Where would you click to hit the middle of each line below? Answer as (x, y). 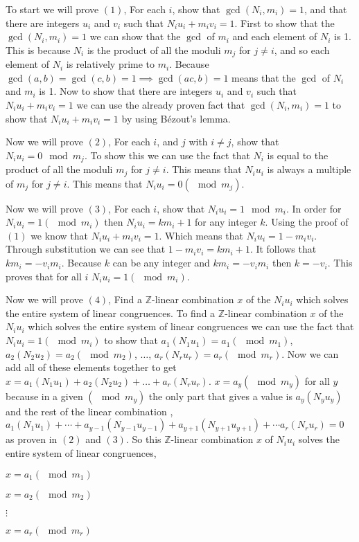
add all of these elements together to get (91, 367)
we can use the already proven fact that (161, 105)
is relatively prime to (111, 64)
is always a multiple (309, 169)
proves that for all (44, 276)
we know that (59, 235)
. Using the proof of (307, 222)
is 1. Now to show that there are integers (126, 91)
